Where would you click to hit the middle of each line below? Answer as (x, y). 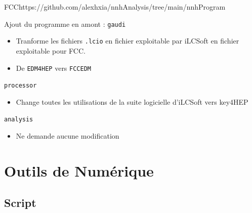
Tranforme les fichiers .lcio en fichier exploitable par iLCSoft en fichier (128, 41)
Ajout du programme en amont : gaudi (65, 24)
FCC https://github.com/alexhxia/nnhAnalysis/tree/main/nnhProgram (115, 7)
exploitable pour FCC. (51, 50)
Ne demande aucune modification (68, 136)
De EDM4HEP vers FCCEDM (53, 68)
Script (20, 203)
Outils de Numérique (79, 170)
